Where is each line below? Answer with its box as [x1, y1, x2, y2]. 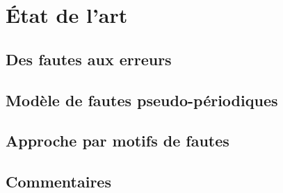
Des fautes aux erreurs [6, 48, 172, 69]
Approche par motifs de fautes [6, 130, 229, 151]
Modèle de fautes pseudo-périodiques [6, 89, 278, 110]
